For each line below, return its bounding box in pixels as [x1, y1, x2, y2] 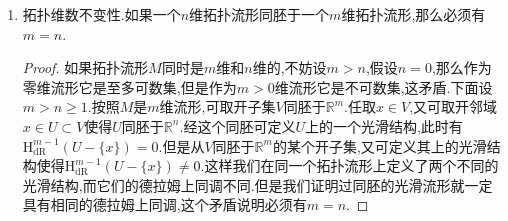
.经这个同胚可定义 [179, 115, 296, 136]
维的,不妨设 [252, 57, 327, 78]
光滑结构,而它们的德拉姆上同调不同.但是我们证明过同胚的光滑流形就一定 [22, 174, 493, 195]
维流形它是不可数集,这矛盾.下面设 [274, 76, 493, 97]
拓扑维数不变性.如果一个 [22, 4, 181, 24]
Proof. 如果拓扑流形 [22, 57, 149, 78]
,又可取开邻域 [409, 96, 498, 117]
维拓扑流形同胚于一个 [189, 4, 330, 24]
